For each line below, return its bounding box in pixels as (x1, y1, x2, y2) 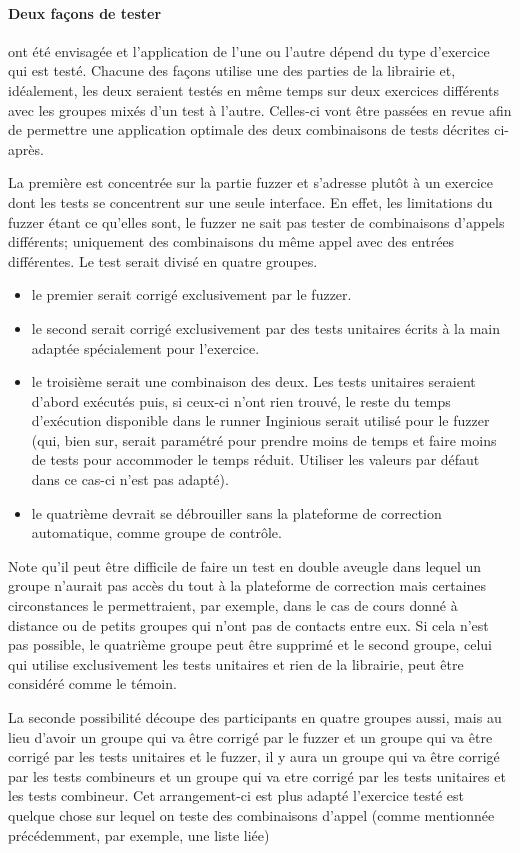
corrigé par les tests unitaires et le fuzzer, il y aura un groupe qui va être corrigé (8, 746, 500, 767)
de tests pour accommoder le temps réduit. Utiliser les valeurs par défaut (31, 449, 480, 470)
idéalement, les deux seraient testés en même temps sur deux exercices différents (8, 79, 500, 100)
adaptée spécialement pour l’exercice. (31, 337, 260, 358)
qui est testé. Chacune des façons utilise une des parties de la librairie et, (8, 60, 456, 81)
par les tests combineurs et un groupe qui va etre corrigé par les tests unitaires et (8, 765, 506, 786)
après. (8, 138, 44, 159)
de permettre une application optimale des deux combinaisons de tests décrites (8, 119, 490, 140)
